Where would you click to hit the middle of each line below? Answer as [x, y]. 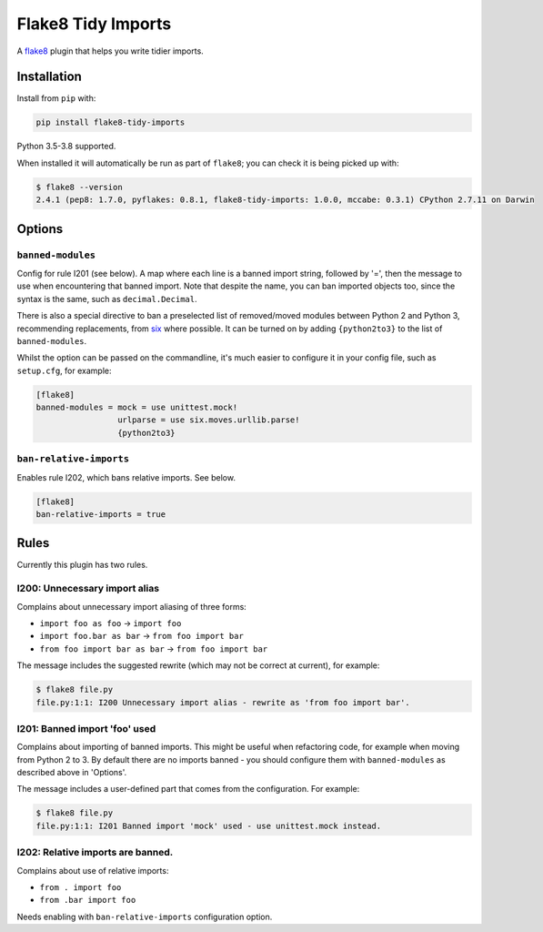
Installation [49, 77]
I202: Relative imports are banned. [95, 853]
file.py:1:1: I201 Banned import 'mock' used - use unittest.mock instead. [209, 826]
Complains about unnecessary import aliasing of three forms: [132, 606]
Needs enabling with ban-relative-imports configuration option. [145, 917]
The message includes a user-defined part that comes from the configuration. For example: [188, 789]
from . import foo [80, 887]
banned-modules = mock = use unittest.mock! [137, 408]
